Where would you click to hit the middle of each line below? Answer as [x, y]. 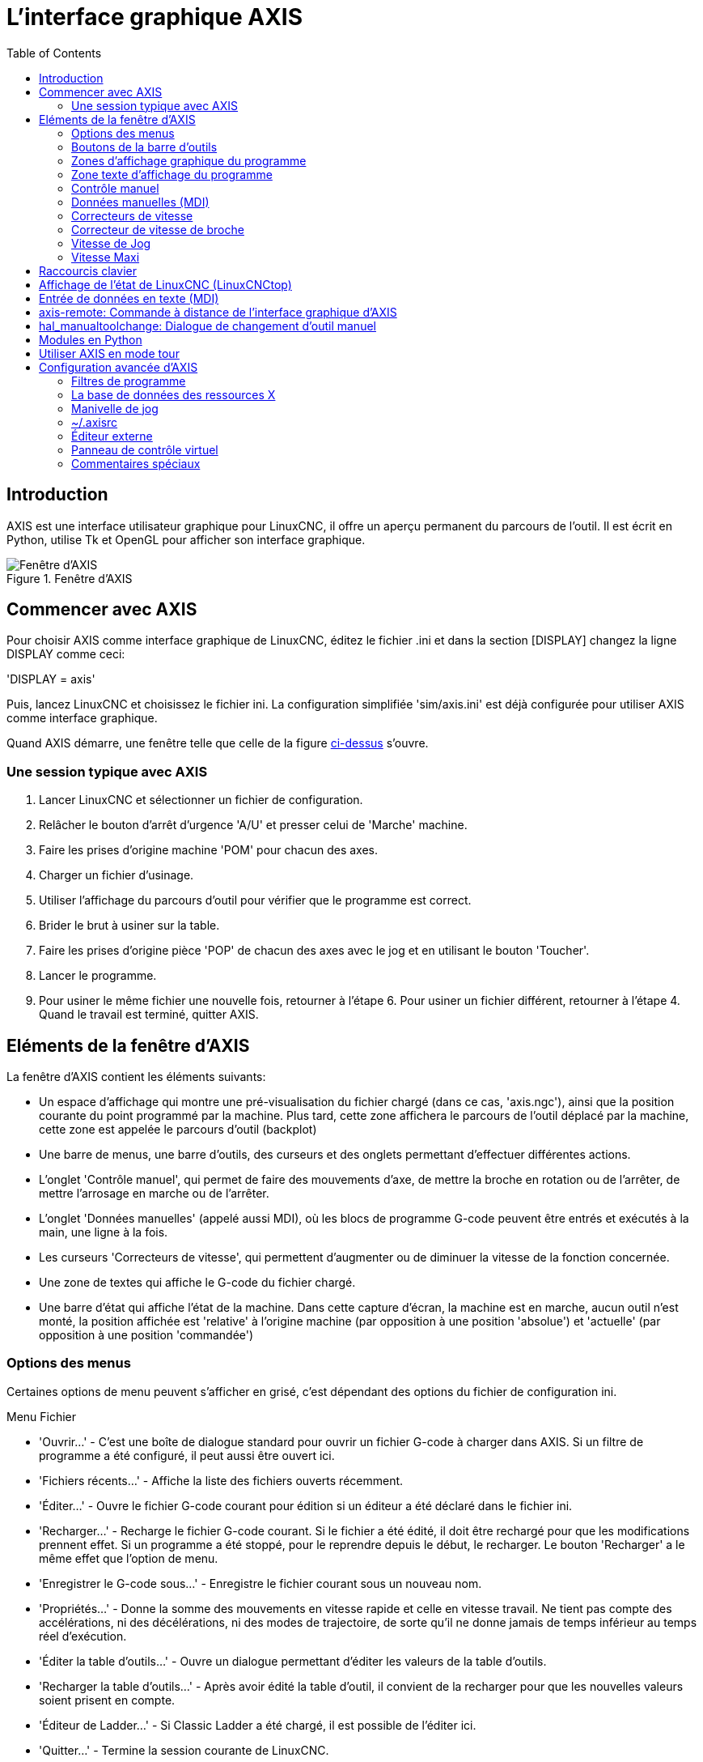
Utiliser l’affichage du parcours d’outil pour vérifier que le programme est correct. [255, 900]
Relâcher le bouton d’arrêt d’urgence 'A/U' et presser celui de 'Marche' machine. [253, 825]
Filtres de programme [129, 381]
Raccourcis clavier [88, 270]
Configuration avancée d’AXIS [119, 367]
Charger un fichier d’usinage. [116, 875]
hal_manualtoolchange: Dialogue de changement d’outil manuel [208, 326]
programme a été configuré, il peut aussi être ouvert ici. [187, 1455]
